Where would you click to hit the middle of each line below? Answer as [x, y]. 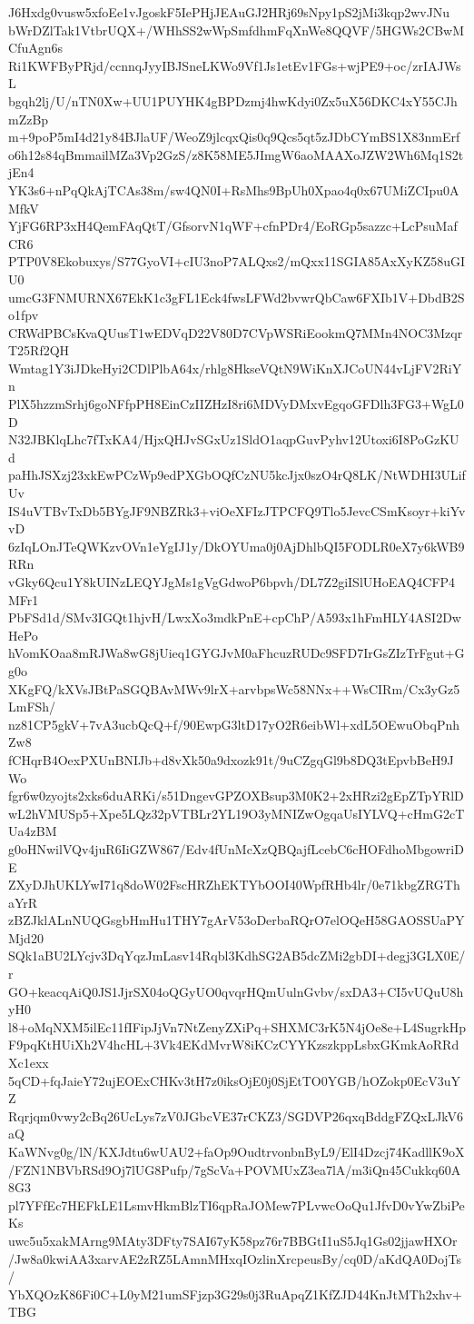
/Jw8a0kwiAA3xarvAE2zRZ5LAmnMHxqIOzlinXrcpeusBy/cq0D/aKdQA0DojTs [235, 1258]
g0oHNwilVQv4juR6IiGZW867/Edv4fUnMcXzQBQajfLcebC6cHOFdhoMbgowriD [236, 848]
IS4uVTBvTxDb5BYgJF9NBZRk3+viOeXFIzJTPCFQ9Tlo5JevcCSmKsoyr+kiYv [237, 510]
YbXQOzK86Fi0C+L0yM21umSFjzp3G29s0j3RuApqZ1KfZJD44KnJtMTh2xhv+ [235, 1294]
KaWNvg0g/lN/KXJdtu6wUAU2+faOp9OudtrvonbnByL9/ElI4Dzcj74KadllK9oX [237, 1151]
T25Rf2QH [39, 350]
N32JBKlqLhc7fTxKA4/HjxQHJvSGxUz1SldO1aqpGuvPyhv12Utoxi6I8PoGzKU [234, 439]
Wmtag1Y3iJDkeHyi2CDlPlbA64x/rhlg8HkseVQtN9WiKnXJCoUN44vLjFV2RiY [235, 368]
